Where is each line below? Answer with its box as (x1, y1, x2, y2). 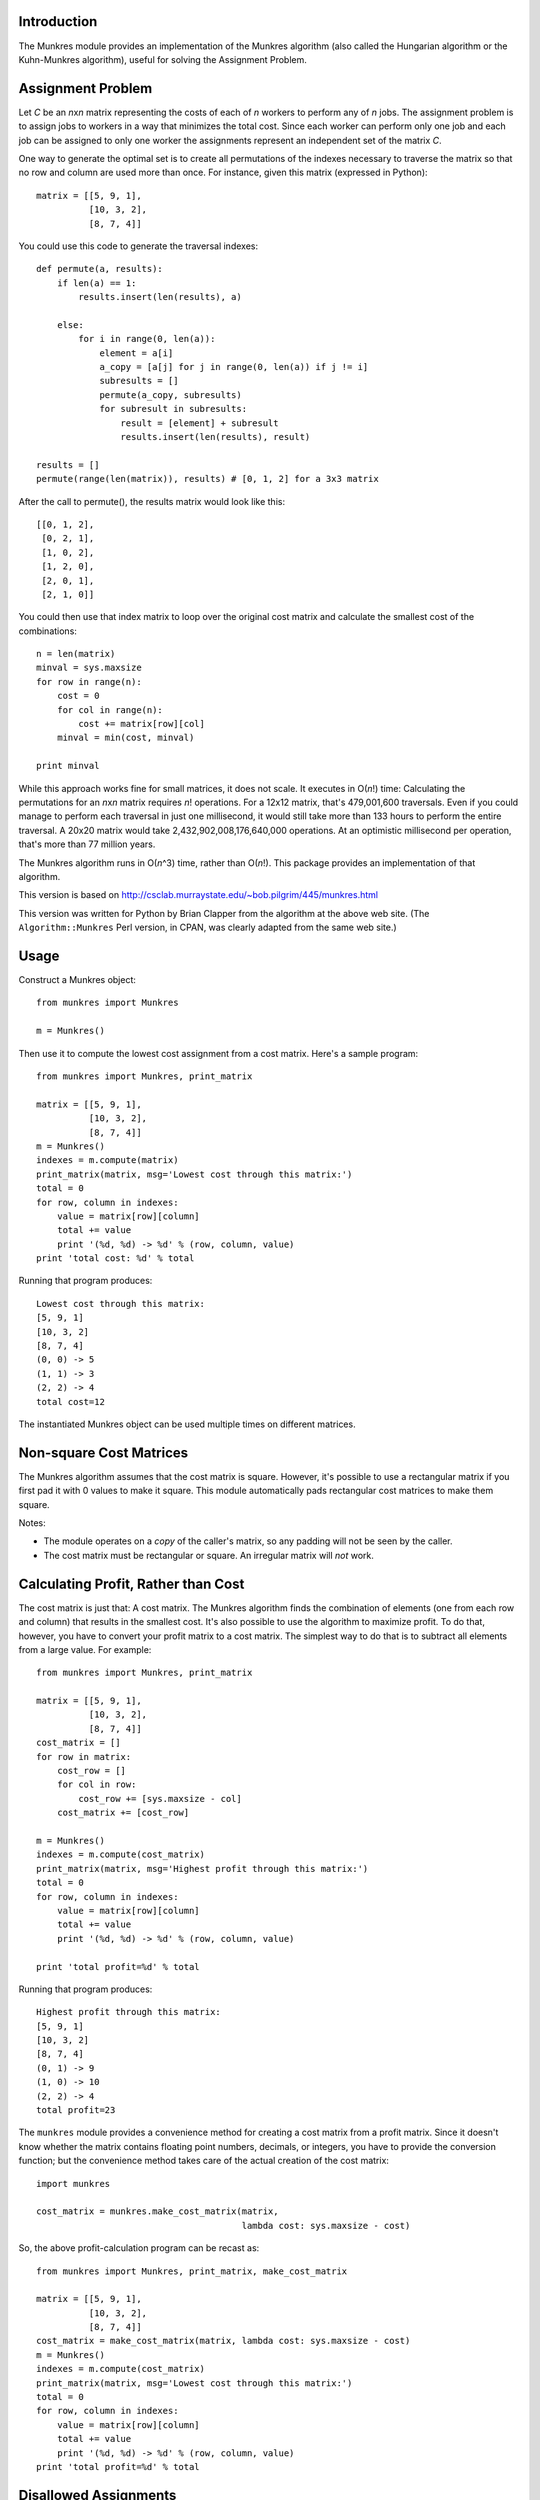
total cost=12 (36, 1396, 105, 1407)
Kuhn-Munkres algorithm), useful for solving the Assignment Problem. (18, 53, 307, 65)
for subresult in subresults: (99, 403, 248, 415)
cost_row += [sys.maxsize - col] (78, 1793, 242, 1804)
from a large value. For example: (18, 1643, 152, 1655)
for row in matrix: (36, 1751, 132, 1762)
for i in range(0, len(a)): (78, 333, 216, 345)
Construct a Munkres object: (18, 974, 137, 986)
